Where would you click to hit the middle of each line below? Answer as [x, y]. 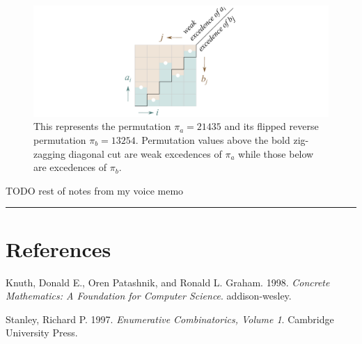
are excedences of [70, 167]
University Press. [42, 333]
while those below [276, 153]
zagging [49, 153]
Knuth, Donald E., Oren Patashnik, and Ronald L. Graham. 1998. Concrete [168, 282]
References [58, 248]
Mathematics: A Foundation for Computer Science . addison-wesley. [149, 296]
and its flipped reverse [271, 126]
